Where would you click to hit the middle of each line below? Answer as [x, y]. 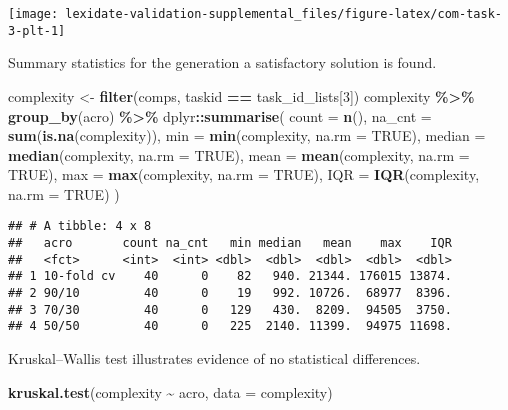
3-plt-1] [37, 30]
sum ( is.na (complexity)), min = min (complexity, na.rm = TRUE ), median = [247, 135]
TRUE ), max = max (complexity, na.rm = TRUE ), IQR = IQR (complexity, [244, 174]
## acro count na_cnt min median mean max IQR [230, 243]
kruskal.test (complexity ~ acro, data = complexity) [170, 391]
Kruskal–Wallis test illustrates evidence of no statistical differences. [214, 358]
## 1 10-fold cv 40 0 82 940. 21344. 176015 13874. [230, 276]
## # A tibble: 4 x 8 [80, 226]
